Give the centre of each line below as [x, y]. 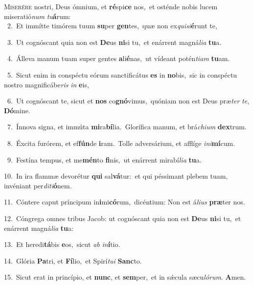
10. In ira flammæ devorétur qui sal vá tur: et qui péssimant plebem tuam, [116, 176]
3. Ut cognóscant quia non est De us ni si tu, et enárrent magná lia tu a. [114, 42]
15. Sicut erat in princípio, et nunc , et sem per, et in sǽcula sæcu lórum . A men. [125, 277]
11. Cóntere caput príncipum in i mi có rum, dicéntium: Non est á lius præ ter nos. [125, 202]
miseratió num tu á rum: [37, 16]
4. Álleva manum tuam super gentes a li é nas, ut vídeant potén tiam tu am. [118, 58]
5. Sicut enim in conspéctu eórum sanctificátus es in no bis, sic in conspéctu [122, 74]
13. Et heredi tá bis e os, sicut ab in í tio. [62, 244]
